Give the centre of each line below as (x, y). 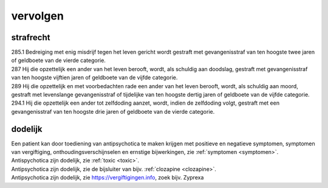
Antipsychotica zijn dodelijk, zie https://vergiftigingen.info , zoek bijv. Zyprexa (108, 178)
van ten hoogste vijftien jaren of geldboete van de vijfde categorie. (94, 78)
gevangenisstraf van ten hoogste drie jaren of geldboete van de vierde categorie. (113, 111)
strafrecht (31, 37)
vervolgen (37, 16)
